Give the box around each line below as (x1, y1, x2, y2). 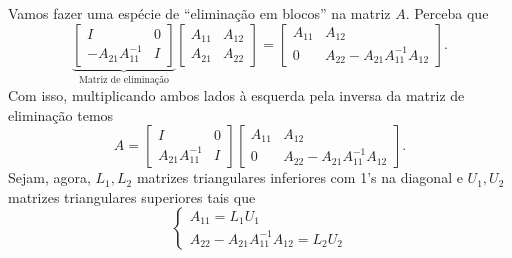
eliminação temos (8, 104, 114, 125)
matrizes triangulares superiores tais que (8, 186, 256, 207)
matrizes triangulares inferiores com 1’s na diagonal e (136, 167, 463, 188)
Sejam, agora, (8, 167, 91, 188)
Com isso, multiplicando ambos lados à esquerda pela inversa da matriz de (8, 85, 465, 106)
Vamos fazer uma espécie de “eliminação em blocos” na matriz (8, 3, 391, 23)
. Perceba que (405, 3, 489, 23)
